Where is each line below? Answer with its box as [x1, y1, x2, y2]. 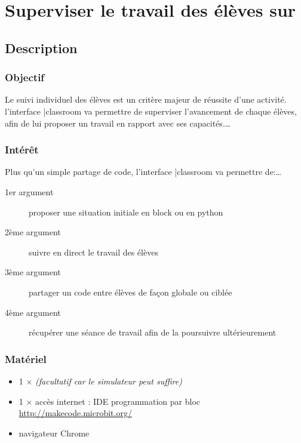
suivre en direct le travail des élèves [29, 245, 158, 258]
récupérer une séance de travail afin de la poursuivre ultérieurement [29, 326, 277, 339]
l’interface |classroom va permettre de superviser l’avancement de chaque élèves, [5, 104, 297, 117]
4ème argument [5, 306, 61, 318]
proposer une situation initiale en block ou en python [29, 205, 223, 218]
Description [5, 38, 78, 57]
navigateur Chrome [19, 426, 90, 439]
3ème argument [5, 266, 61, 278]
